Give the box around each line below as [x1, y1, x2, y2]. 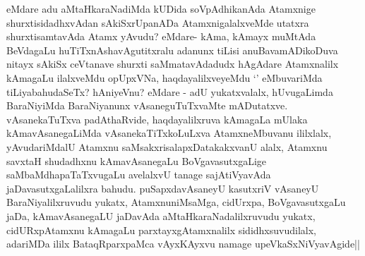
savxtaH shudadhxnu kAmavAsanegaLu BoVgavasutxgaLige [6, 153, 267, 168]
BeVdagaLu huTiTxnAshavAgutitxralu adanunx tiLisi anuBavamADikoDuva [6, 42, 338, 57]
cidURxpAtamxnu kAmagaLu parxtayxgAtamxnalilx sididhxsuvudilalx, [6, 222, 316, 237]
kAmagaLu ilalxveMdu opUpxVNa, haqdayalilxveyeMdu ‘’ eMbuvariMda [6, 70, 323, 85]
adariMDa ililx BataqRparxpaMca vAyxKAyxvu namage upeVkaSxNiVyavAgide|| [6, 236, 360, 251]
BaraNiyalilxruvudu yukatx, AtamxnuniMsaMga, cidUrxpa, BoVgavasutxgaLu [6, 195, 346, 209]
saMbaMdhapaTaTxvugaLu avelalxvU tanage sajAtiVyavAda [6, 167, 271, 182]
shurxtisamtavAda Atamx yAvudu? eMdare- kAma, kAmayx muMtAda [6, 29, 316, 44]
